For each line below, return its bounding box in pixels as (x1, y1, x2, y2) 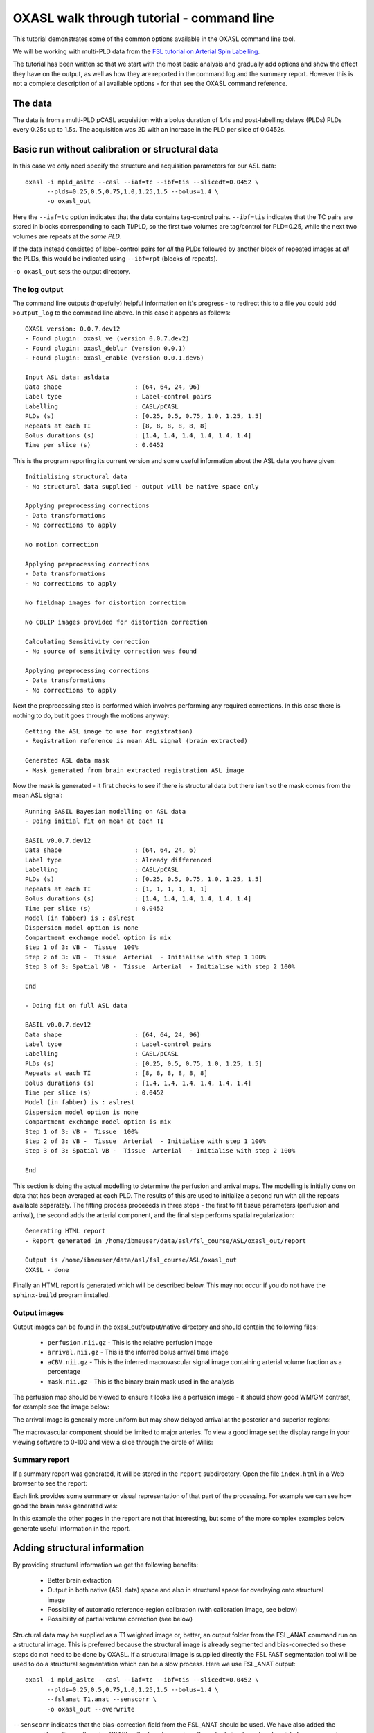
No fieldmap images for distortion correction (25, 599, 186, 607)
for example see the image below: (12, 1402, 110, 1411)
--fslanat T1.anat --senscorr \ (46, 1696, 157, 1703)
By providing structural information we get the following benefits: (12, 1560, 199, 1569)
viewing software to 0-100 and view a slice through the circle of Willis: (12, 1438, 213, 1446)
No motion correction (25, 541, 98, 548)
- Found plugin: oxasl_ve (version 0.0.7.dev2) (25, 335, 190, 342)
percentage (47, 1368, 81, 1376)
